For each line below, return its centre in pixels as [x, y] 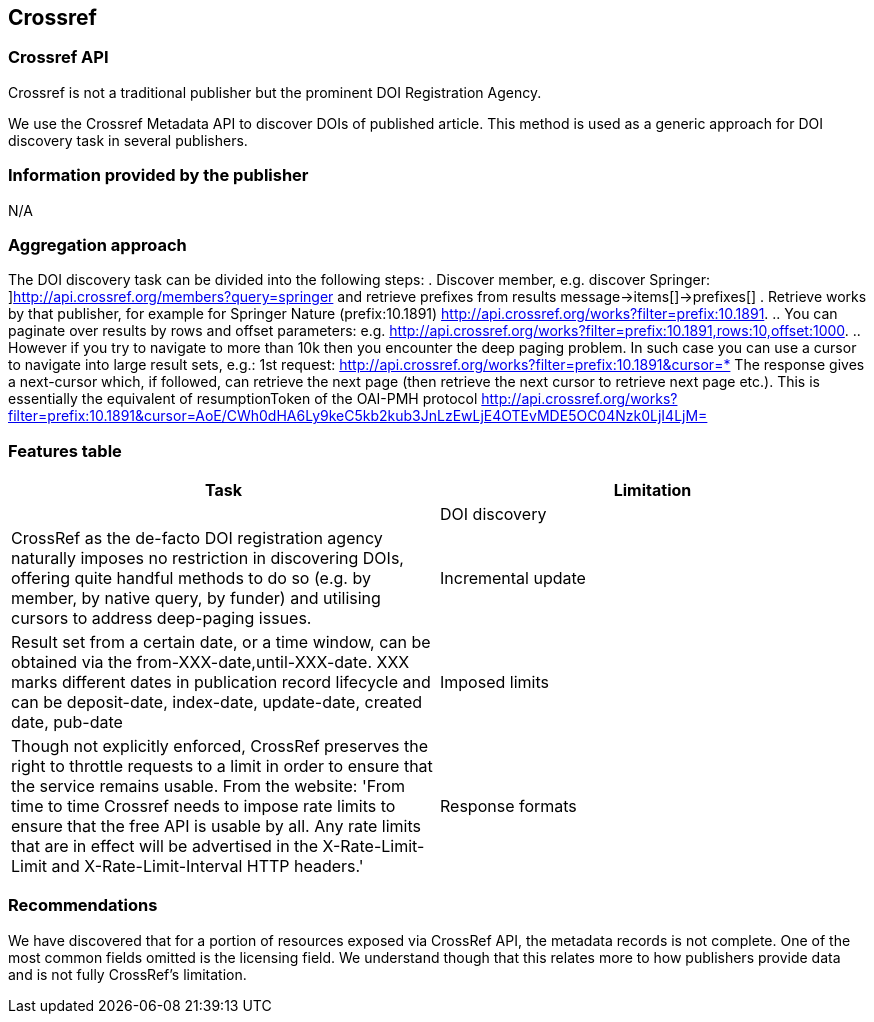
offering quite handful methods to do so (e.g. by [191, 578]
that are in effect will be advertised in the [165, 846]
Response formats [508, 806]
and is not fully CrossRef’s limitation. [127, 974]
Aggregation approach [97, 244]
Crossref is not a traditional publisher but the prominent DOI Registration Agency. [275, 92]
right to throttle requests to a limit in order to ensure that [222, 766]
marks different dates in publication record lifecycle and [221, 682]
